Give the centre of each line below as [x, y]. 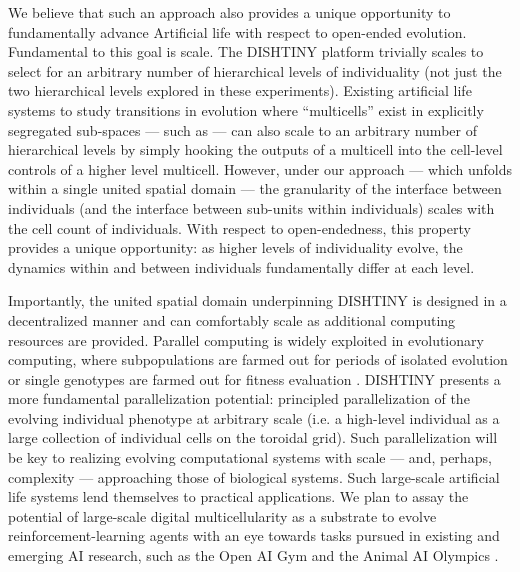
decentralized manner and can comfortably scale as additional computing [232, 319]
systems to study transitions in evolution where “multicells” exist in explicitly [246, 109]
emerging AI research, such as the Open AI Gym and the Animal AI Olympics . [253, 555]
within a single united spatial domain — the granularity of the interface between [255, 188]
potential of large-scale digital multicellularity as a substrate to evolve [222, 515]
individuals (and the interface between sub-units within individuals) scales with [251, 207]
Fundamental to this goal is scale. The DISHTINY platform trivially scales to [246, 51]
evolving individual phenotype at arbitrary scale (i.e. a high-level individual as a [254, 417]
